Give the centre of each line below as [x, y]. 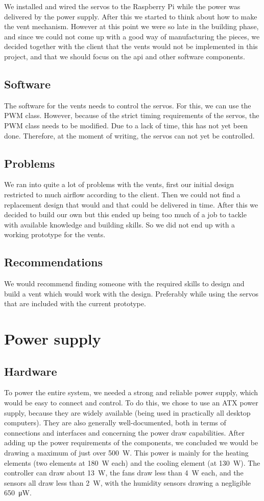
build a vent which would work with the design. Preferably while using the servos [131, 293]
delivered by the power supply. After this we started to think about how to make [131, 16]
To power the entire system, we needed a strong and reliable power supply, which [131, 392]
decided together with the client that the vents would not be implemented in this [131, 46]
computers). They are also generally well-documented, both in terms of [115, 423]
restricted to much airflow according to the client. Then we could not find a [122, 194]
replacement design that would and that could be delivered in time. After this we [131, 204]
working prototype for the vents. [55, 234]
